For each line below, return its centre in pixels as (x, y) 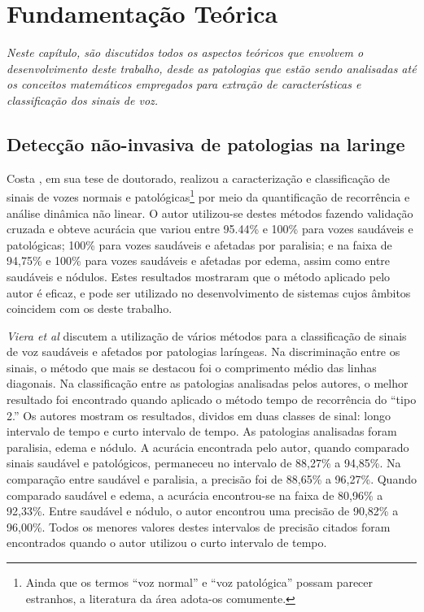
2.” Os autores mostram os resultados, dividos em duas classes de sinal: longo (199, 415)
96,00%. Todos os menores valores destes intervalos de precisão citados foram (199, 526)
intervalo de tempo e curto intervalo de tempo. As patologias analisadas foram (202, 431)
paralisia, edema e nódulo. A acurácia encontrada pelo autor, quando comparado (208, 447)
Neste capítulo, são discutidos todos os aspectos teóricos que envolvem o (185, 52)
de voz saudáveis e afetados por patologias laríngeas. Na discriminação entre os (203, 352)
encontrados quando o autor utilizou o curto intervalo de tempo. (167, 543)
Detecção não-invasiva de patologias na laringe (206, 143)
